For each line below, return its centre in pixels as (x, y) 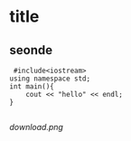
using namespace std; (50, 79)
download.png (36, 127)
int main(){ (32, 87)
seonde (31, 50)
